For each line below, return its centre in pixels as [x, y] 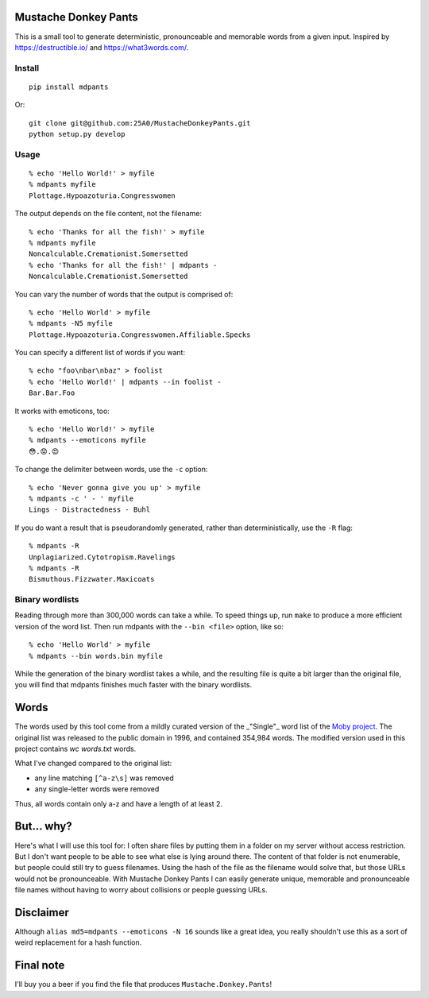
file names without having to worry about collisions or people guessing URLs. [141, 890]
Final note [40, 965]
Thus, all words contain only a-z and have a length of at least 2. [118, 803]
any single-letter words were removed [97, 789]
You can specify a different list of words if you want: [100, 353]
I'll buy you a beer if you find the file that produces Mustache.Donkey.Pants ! [143, 984]
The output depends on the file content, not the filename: [108, 214]
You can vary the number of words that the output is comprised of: [124, 294]
